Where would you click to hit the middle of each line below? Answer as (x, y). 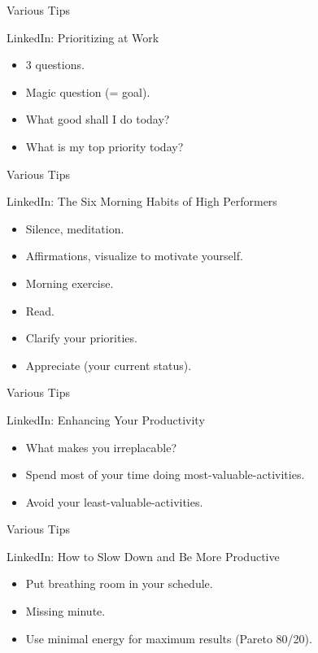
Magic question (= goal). (88, 91)
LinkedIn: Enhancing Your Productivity (106, 419)
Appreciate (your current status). (109, 365)
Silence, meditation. (75, 228)
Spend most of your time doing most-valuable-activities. (165, 475)
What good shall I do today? (98, 119)
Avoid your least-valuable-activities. (114, 501)
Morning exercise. (70, 283)
